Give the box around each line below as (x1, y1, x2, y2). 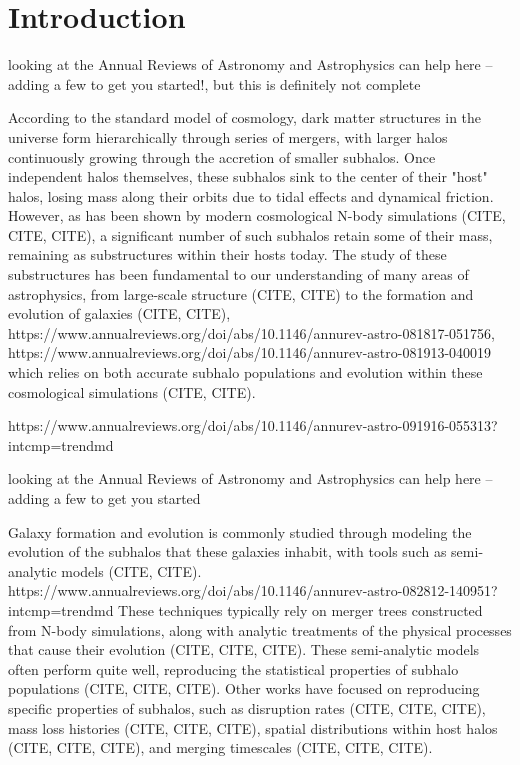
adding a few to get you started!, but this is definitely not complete (8, 73, 421, 94)
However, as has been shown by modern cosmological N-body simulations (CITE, (8, 205, 506, 226)
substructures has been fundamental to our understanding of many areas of (8, 264, 469, 285)
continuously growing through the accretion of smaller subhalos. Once (8, 146, 436, 167)
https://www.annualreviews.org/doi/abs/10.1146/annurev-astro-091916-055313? (8, 415, 498, 436)
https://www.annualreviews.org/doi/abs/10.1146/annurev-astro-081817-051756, (8, 322, 496, 343)
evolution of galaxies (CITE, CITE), (8, 303, 231, 324)
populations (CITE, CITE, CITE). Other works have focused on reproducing (8, 678, 480, 699)
